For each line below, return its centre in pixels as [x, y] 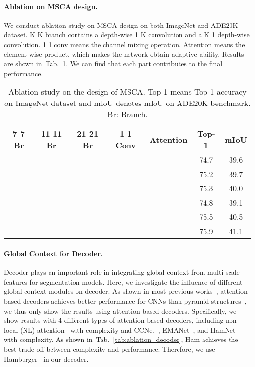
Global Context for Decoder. [53, 253]
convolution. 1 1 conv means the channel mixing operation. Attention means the [125, 44]
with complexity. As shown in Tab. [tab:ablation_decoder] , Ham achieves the [121, 339]
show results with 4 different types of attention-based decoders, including [114, 320]
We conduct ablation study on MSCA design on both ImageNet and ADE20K [121, 25]
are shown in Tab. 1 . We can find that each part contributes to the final [113, 64]
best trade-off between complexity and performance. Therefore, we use [110, 349]
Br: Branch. [127, 114]
